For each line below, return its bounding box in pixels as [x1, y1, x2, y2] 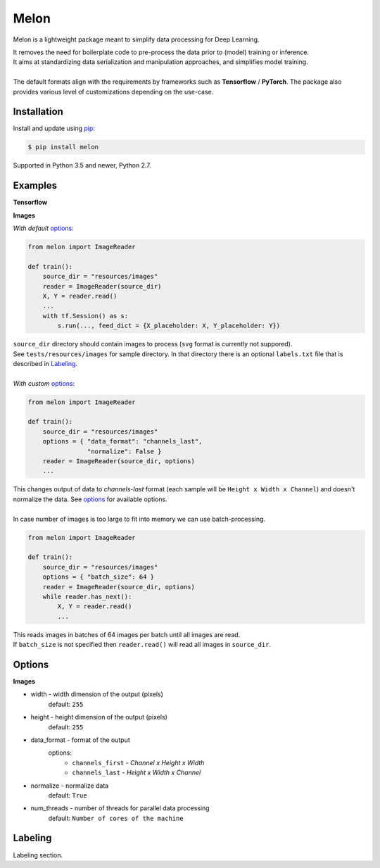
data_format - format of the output [30, 736, 130, 744]
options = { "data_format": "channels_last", [42, 437, 203, 446]
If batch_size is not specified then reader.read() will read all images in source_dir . [13, 641, 271, 649]
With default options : [13, 224, 74, 232]
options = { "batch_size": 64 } [42, 573, 155, 581]
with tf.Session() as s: [42, 312, 129, 320]
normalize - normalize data [30, 781, 109, 790]
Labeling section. [13, 850, 63, 859]
